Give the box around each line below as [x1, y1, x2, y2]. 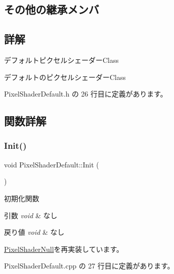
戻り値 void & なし [4, 227, 64, 237]
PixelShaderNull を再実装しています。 [4, 243, 124, 254]
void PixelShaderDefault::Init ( [4, 159, 99, 169]
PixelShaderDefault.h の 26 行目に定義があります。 [4, 88, 167, 99]
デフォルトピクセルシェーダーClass [4, 54, 119, 65]
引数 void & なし [4, 210, 57, 220]
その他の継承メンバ [4, 2, 99, 17]
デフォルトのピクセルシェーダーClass [4, 71, 126, 82]
